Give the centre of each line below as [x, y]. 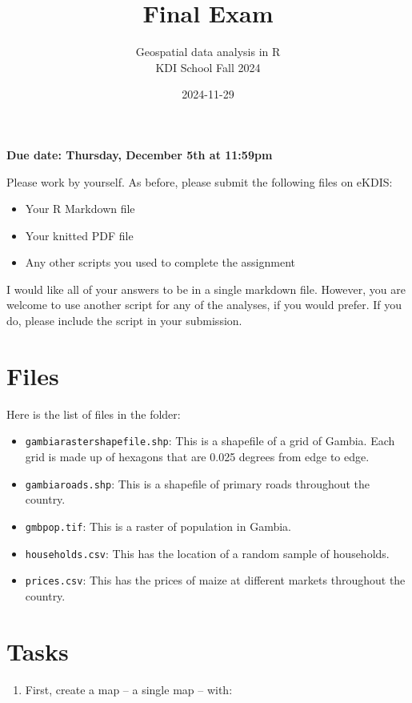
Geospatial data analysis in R [208, 52]
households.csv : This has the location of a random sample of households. [207, 553]
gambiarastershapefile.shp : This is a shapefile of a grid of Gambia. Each [210, 441]
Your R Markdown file [80, 209]
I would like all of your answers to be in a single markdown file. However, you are [206, 289]
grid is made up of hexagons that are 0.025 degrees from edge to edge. [197, 457]
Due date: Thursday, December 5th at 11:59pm [140, 154]
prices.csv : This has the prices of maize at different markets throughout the [215, 580]
